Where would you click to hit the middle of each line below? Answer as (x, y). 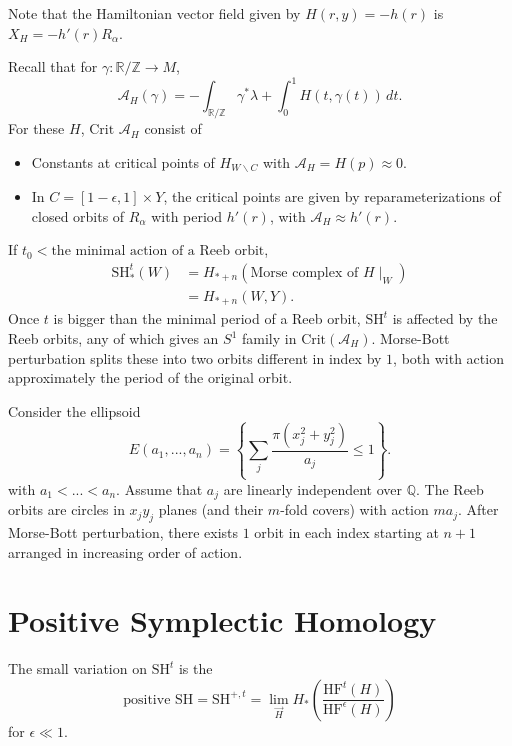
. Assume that (159, 488)
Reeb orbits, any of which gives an (113, 338)
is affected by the (445, 318)
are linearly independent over (313, 488)
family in (269, 338)
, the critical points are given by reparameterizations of (332, 196)
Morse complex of (304, 272)
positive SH (158, 699)
